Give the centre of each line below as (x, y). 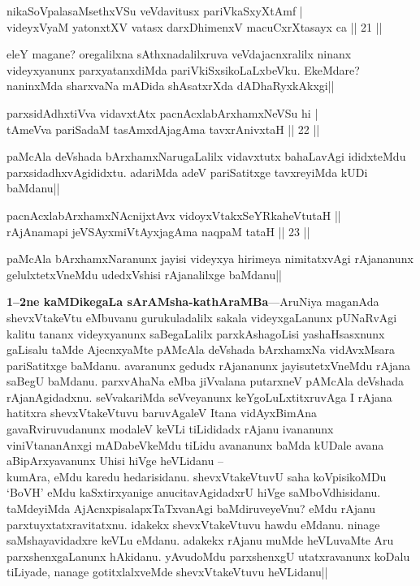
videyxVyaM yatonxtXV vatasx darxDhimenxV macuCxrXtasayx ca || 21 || (195, 26)
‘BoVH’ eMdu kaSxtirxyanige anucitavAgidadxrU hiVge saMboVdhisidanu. (194, 492)
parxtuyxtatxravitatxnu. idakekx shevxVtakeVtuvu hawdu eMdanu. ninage (193, 524)
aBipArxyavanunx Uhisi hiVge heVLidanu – (115, 461)
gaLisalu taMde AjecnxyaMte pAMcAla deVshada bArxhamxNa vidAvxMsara (201, 349)
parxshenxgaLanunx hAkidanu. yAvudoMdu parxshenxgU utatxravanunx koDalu (208, 556)
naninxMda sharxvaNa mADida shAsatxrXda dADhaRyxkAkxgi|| (171, 86)
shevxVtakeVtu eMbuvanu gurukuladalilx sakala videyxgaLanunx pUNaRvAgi (202, 317)
